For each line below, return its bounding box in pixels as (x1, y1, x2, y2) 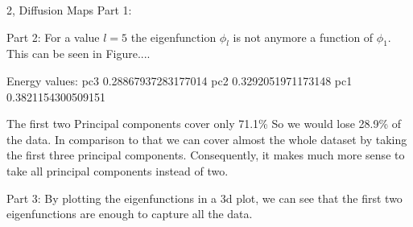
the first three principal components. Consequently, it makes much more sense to (6, 147, 405, 163)
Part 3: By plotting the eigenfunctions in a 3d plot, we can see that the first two (6, 189, 403, 206)
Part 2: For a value (6, 28, 100, 45)
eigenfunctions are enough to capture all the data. (6, 205, 253, 222)
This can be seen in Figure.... (6, 45, 151, 62)
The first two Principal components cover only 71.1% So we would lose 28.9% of (6, 115, 402, 132)
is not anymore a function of (233, 28, 374, 45)
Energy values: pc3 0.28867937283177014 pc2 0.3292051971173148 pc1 (6, 72, 353, 89)
